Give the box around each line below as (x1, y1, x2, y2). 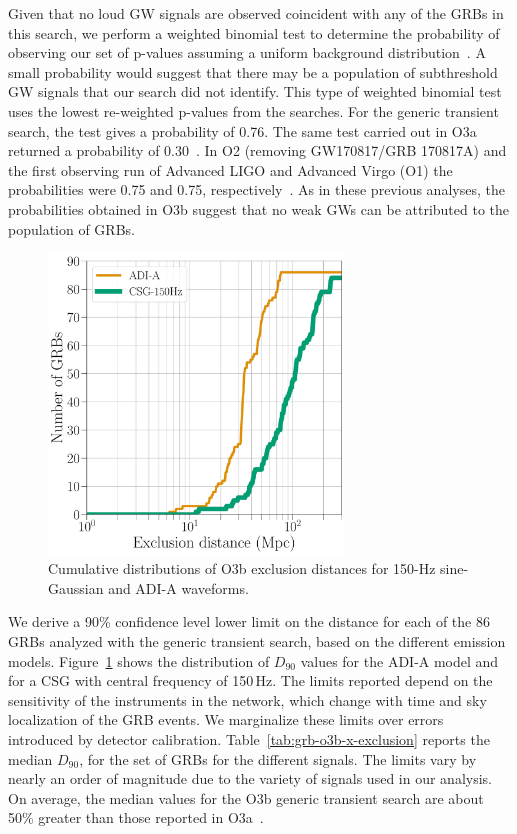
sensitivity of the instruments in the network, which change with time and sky (8, 689, 487, 710)
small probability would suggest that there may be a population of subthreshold (8, 61, 498, 82)
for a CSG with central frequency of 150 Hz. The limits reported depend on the (8, 670, 493, 691)
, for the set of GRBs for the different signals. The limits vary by (79, 748, 477, 769)
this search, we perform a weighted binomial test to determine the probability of (8, 22, 500, 43)
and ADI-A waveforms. (108, 577, 249, 598)
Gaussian (48, 577, 104, 598)
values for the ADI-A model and (300, 650, 499, 671)
